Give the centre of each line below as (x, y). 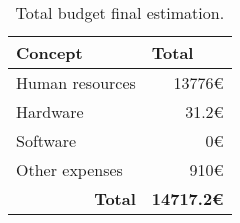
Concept (49, 52)
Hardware (50, 111)
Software (46, 140)
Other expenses (69, 169)
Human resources (76, 82)
